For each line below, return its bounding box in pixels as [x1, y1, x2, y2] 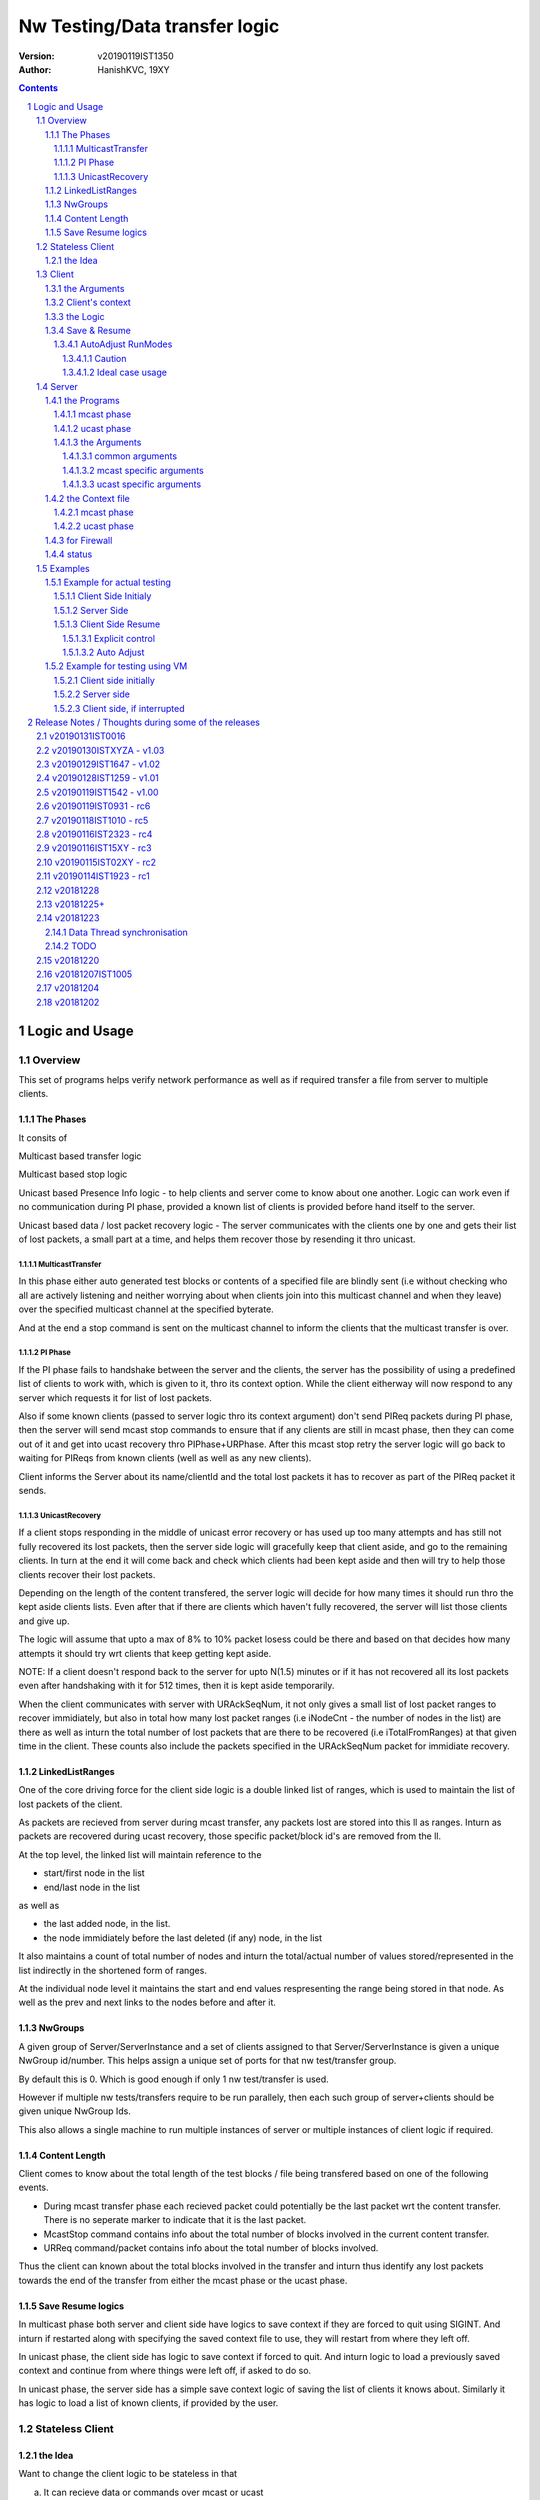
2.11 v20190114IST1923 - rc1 [36, 870, 150, 882]
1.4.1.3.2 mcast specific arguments [62, 464, 204, 476]
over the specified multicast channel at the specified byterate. [18, 1303, 274, 1315]
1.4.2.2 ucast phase [53, 520, 134, 532]
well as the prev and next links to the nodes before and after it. [18, 1996, 277, 2009]
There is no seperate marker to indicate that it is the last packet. [43, 2214, 307, 2226]
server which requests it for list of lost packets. [18, 1391, 212, 1404]
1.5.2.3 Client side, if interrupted [53, 702, 185, 714]
